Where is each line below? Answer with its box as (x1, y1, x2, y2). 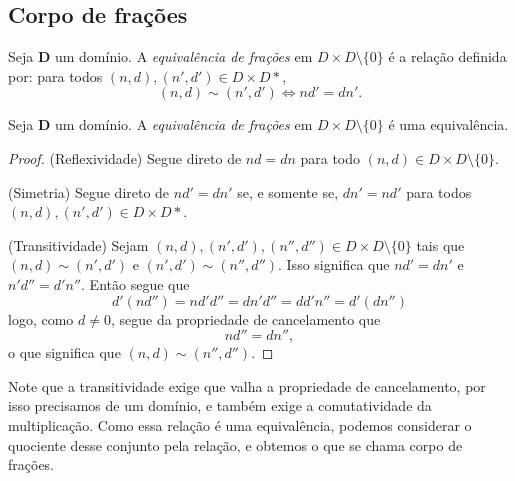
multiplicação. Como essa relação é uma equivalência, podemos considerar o (8, 414, 472, 435)
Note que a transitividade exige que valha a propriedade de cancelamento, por (8, 375, 486, 396)
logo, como (8, 308, 74, 329)
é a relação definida (388, 46, 507, 67)
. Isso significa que (278, 254, 390, 275)
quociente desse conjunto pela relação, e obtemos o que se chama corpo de (8, 434, 463, 455)
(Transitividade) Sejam (8, 234, 149, 255)
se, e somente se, (237, 181, 339, 202)
